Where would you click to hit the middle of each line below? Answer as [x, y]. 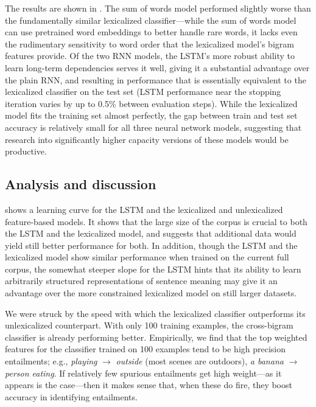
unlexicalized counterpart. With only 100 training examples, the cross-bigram [149, 325]
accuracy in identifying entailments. [71, 396]
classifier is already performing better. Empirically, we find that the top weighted [156, 337]
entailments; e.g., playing [51, 361]
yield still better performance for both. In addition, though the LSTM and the [151, 245]
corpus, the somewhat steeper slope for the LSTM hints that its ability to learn [153, 269]
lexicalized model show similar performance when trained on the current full [147, 257]
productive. [26, 151]
